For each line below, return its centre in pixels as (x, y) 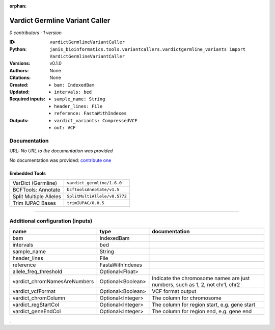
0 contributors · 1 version (36, 33)
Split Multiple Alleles (37, 196)
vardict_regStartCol (36, 305)
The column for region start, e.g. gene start (204, 305)
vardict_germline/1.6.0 (94, 183)
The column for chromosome (187, 298)
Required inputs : (28, 99)
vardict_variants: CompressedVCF (96, 120)
